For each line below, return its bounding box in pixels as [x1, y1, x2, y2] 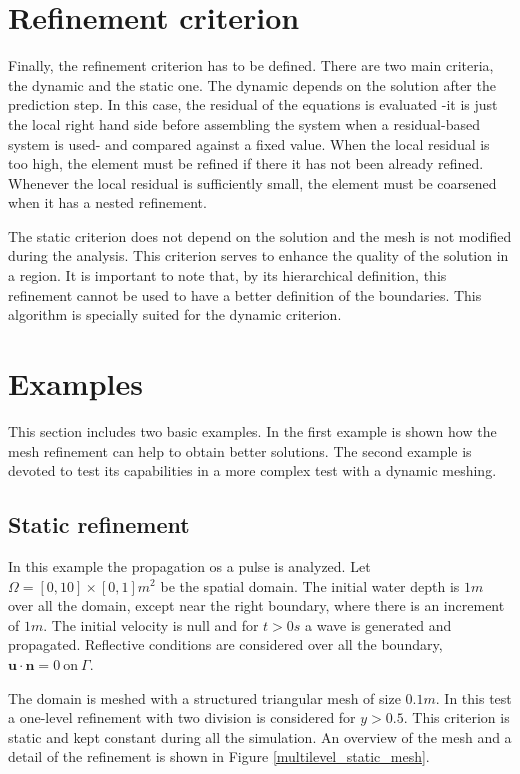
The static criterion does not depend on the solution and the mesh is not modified [8, 225, 512, 246]
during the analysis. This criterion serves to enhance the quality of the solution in [8, 245, 509, 266]
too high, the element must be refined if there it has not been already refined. [8, 153, 484, 174]
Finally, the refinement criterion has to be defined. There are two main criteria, [8, 55, 494, 76]
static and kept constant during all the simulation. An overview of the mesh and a [8, 726, 512, 747]
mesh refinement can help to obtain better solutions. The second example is [8, 440, 472, 461]
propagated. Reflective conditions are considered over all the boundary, [8, 634, 443, 655]
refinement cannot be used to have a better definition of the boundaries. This [8, 284, 482, 305]
